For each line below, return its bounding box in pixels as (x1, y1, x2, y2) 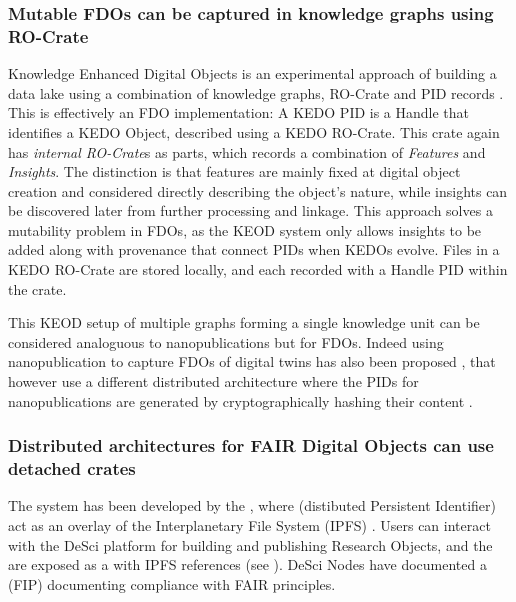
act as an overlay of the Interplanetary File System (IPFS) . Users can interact (8, 514, 491, 535)
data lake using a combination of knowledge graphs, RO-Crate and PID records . (8, 82, 504, 103)
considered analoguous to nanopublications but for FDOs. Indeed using (8, 331, 444, 352)
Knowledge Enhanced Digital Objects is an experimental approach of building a (8, 63, 497, 84)
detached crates (8, 456, 136, 481)
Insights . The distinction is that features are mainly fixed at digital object (8, 161, 461, 182)
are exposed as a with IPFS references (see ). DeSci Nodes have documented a (8, 554, 487, 575)
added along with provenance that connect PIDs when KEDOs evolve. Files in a (8, 239, 500, 260)
